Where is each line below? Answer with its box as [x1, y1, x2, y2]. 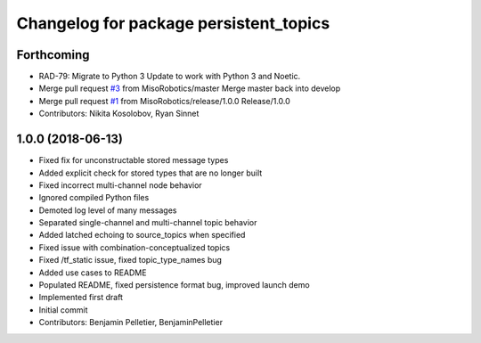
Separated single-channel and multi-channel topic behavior [38, 217, 257, 228]
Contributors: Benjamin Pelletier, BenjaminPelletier [38, 317, 223, 328]
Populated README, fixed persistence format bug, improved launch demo [38, 280, 311, 290]
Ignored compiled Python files [38, 192, 150, 203]
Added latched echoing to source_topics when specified [38, 230, 246, 241]
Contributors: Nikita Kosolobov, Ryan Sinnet [38, 108, 200, 119]
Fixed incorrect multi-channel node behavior [38, 179, 202, 191]
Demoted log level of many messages [38, 205, 177, 216]
